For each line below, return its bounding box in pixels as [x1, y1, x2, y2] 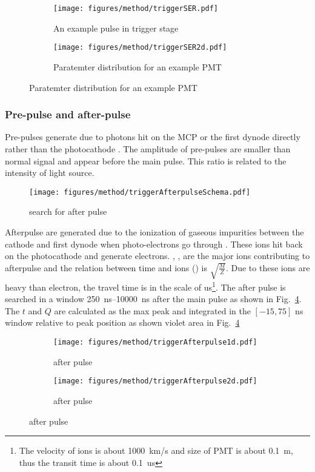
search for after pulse [29, 205, 107, 218]
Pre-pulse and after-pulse [5, 107, 131, 122]
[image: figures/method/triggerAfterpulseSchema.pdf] [29, 187, 251, 197]
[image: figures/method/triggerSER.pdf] [53, 4, 219, 13]
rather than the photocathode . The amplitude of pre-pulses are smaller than [5, 142, 291, 155]
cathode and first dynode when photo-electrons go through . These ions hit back [5, 237, 303, 250]
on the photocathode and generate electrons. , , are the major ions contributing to [5, 249, 310, 262]
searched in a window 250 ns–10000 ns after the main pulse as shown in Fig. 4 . [5, 292, 302, 305]
